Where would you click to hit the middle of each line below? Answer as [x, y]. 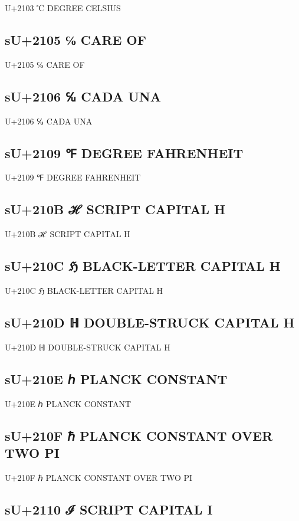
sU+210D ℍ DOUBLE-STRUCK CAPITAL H [150, 322]
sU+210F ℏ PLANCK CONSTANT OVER [139, 435]
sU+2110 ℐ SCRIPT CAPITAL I [109, 509]
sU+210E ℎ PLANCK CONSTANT [116, 379]
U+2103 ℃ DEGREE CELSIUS [63, 8]
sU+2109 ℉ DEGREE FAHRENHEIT [124, 153]
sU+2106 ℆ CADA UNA [83, 96]
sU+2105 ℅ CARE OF [75, 39]
